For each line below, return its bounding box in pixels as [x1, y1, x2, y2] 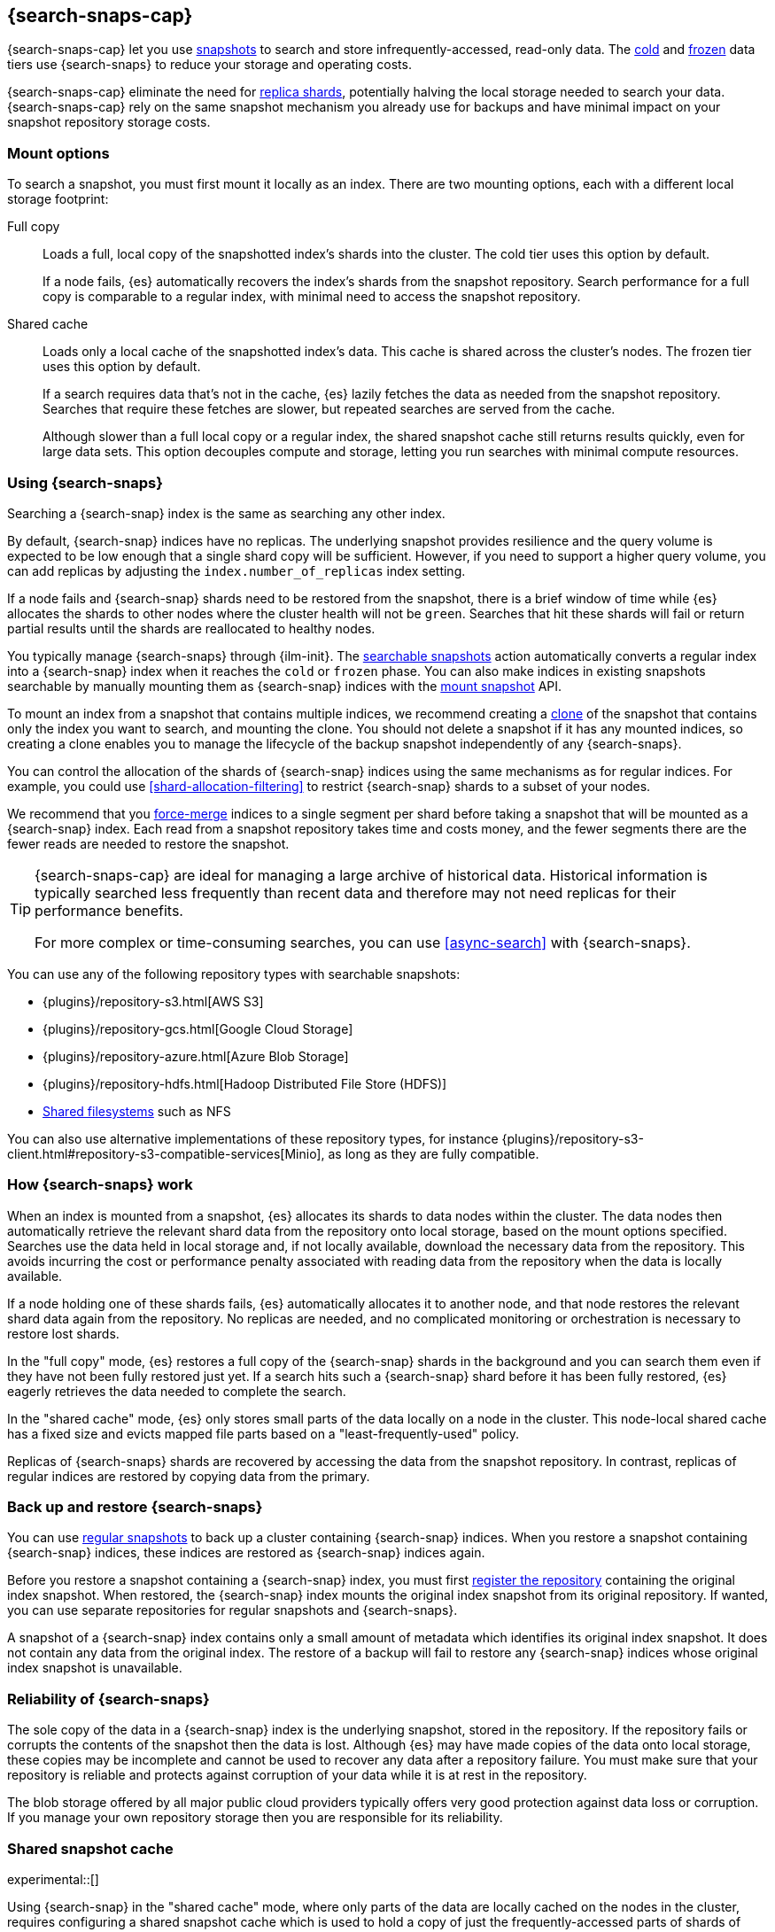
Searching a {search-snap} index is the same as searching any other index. [7, 505, 446, 521]
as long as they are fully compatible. [328, 1145, 539, 1161]
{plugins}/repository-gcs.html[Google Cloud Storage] [43, 1020, 353, 1036]
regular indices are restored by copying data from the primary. [7, 1468, 370, 1484]
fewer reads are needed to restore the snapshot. [7, 835, 290, 851]
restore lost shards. [7, 1325, 120, 1341]
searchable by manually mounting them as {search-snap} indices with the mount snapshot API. [7, 678, 562, 694]
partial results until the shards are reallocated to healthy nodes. [7, 620, 376, 636]
